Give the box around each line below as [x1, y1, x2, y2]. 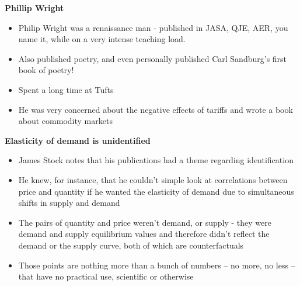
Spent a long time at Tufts [18, 83, 114, 95]
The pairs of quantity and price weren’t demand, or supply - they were [18, 216, 271, 228]
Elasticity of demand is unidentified [5, 134, 151, 146]
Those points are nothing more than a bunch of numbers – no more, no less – [18, 259, 295, 271]
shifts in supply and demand [18, 197, 120, 209]
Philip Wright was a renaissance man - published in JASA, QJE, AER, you [18, 21, 288, 33]
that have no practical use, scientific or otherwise [18, 270, 194, 282]
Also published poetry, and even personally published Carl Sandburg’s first [18, 52, 287, 64]
